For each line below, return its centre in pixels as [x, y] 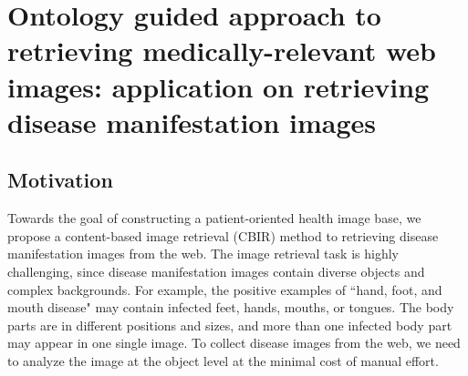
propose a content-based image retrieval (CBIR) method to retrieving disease [223, 235]
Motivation [60, 180]
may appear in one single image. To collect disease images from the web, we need [234, 343]
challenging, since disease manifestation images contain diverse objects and [216, 271]
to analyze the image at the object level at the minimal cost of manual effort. [223, 360]
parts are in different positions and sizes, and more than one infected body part [230, 325]
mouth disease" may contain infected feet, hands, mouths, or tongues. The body [231, 307]
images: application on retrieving [218, 86]
